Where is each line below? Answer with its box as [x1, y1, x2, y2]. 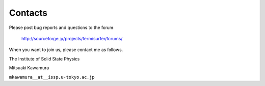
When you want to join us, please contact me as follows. [9, 47, 123, 53]
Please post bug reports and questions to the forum [9, 25, 114, 30]
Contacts [9, 7, 48, 18]
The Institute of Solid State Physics [9, 56, 80, 61]
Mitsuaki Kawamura [9, 65, 49, 71]
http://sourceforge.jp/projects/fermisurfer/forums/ [21, 35, 123, 41]
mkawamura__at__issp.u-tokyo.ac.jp [9, 74, 95, 80]
